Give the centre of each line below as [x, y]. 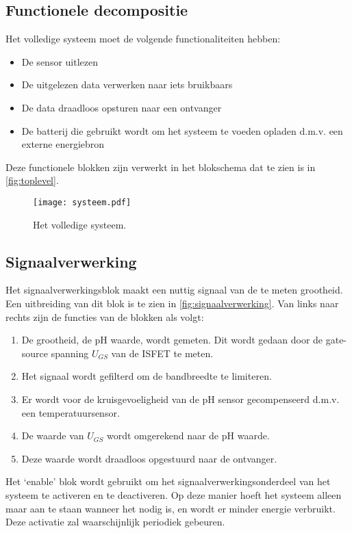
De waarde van [53, 435]
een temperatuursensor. [71, 412]
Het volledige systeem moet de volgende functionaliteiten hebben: [143, 39]
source [35, 353]
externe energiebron [63, 144]
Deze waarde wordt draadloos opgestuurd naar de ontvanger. [149, 458]
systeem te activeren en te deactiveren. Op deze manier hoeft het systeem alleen [174, 494]
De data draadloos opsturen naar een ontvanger [122, 107]
